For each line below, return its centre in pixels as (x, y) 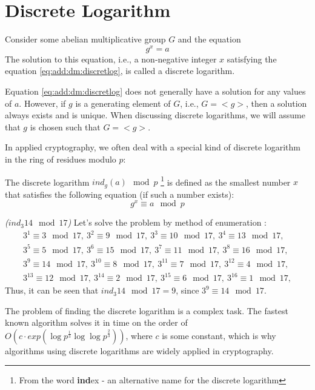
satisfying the (252, 59)
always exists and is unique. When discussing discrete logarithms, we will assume (155, 115)
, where (139, 335)
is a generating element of (123, 103)
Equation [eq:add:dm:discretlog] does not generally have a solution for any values (155, 91)
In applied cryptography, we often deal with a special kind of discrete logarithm (153, 147)
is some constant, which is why (219, 335)
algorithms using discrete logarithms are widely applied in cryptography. (139, 350)
